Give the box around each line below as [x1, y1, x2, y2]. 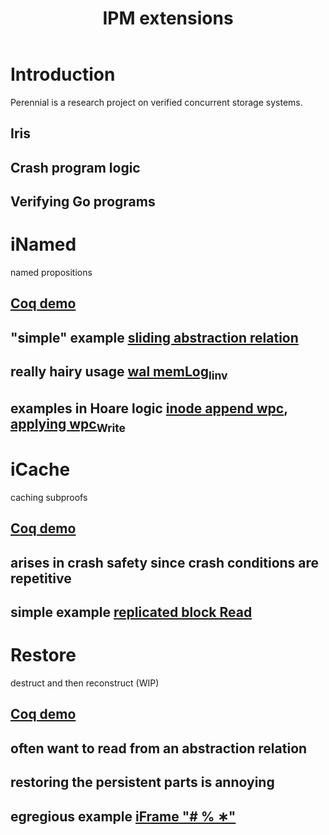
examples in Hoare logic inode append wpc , [10, 400, 288, 417]
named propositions [10, 267, 93, 279]
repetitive [10, 570, 72, 587]
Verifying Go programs [10, 193, 156, 211]
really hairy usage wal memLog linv [10, 363, 228, 383]
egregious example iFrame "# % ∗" [10, 808, 237, 825]
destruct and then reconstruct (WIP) [10, 677, 160, 689]
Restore [10, 644, 77, 667]
